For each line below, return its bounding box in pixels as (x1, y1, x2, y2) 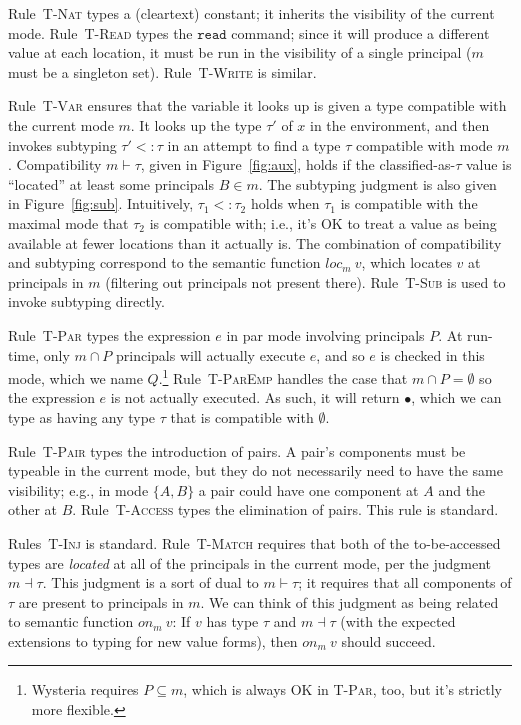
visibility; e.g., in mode (8, 479, 149, 500)
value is (465, 154, 512, 175)
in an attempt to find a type (167, 134, 341, 155)
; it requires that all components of (298, 572, 512, 593)
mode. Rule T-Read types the (8, 22, 193, 43)
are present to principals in (18, 591, 184, 612)
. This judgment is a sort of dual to (42, 572, 259, 593)
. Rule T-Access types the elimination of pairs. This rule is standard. (72, 499, 499, 520)
